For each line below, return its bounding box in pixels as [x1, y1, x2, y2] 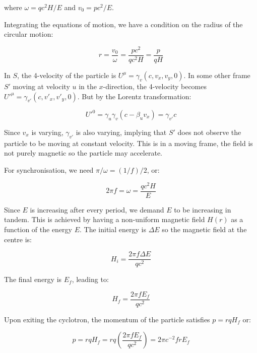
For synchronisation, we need [4, 165, 94, 175]
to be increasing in [174, 204, 231, 215]
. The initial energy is [80, 224, 146, 234]
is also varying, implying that [76, 127, 167, 137]
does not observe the [177, 127, 241, 137]
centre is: [4, 234, 32, 244]
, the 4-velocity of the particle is [17, 69, 116, 80]
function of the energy [4, 224, 73, 234]
